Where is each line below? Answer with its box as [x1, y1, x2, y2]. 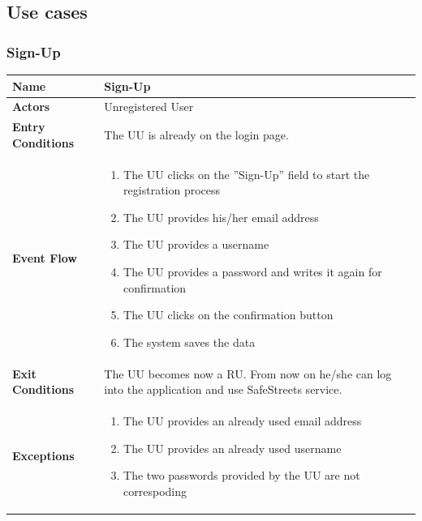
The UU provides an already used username [123, 439, 342, 456]
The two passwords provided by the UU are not [123, 467, 360, 484]
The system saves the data [123, 333, 256, 350]
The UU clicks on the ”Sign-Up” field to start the [123, 165, 370, 182]
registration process [123, 181, 221, 199]
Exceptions [12, 447, 75, 464]
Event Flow [12, 250, 77, 267]
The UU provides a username [123, 236, 269, 253]
